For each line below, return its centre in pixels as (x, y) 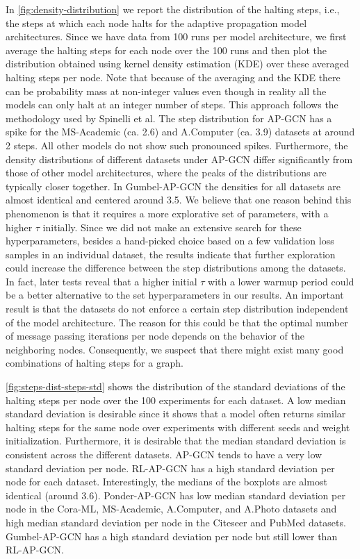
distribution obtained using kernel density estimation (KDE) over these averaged (178, 64)
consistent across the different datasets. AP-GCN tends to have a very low (164, 454)
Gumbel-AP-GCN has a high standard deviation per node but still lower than (172, 536)
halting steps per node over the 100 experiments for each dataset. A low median (176, 400)
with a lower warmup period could (281, 281)
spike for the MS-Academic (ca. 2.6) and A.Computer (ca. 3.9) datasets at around (180, 132)
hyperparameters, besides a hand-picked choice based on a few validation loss (170, 241)
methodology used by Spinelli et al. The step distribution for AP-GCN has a (169, 118)
